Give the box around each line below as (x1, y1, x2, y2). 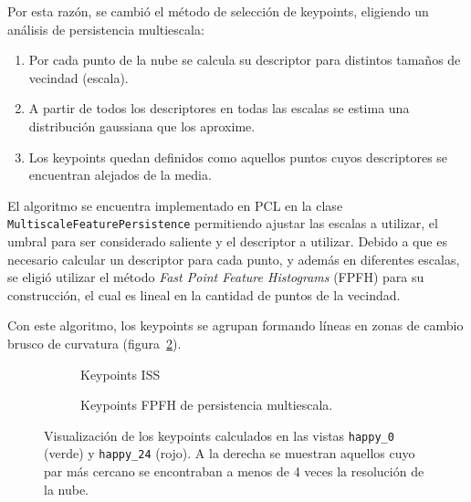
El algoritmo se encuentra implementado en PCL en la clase (7, 195, 343, 214)
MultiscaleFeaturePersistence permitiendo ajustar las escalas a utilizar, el (7, 214, 438, 233)
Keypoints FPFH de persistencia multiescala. (80, 395, 333, 414)
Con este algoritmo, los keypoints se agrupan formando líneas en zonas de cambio (7, 316, 464, 335)
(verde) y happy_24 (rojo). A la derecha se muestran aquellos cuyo (44, 444, 415, 463)
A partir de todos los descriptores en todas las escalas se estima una (28, 99, 410, 118)
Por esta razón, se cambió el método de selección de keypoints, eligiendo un (7, 2, 429, 20)
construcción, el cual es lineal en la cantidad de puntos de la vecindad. (7, 285, 401, 304)
